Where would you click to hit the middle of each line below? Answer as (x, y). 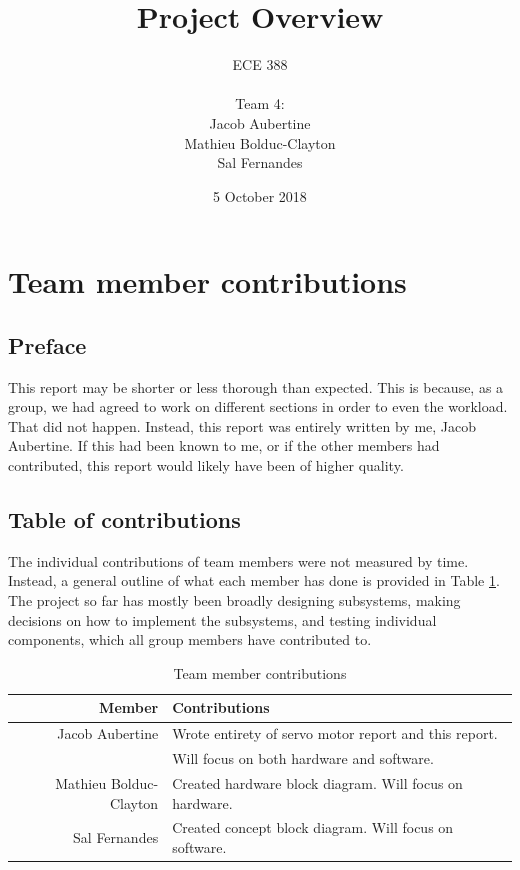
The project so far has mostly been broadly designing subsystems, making (234, 600)
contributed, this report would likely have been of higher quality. (206, 465)
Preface (47, 344)
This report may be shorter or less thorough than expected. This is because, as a (256, 386)
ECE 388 (260, 64)
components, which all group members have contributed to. (190, 639)
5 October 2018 (260, 195)
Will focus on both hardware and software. (303, 758)
